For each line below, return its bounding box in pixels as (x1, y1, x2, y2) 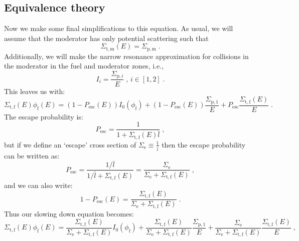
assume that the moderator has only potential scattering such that (4, 32, 209, 43)
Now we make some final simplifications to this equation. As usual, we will (4, 23, 233, 33)
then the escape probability (162, 139, 246, 149)
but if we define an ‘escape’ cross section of (4, 139, 136, 149)
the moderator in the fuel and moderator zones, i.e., (4, 60, 164, 71)
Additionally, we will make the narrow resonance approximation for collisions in (4, 50, 249, 61)
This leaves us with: (4, 85, 65, 96)
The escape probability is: (4, 111, 83, 121)
